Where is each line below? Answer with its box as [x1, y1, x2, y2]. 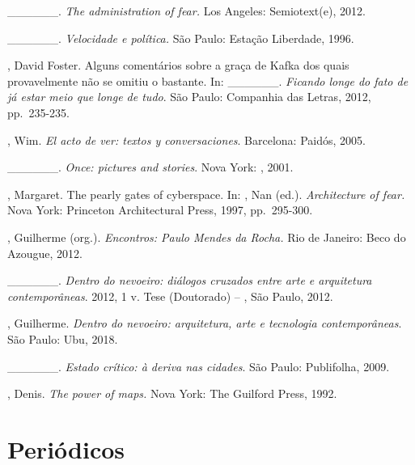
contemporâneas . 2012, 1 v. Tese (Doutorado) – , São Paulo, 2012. [7, 287, 333, 304]
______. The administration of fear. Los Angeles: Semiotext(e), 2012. [7, 2, 366, 19]
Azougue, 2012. [7, 244, 83, 261]
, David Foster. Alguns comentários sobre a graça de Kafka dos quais [7, 57, 349, 74]
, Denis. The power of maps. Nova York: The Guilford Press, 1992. [7, 385, 337, 402]
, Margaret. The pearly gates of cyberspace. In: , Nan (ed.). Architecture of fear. [7, 185, 405, 202]
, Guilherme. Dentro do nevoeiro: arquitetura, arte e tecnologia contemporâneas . [7, 315, 402, 332]
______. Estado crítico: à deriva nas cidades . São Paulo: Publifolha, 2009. [7, 357, 390, 374]
